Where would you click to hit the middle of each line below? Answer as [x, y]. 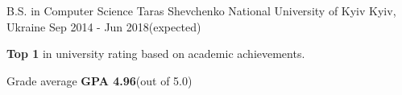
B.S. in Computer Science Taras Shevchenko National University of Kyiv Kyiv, [201, 10]
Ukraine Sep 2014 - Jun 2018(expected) [104, 26]
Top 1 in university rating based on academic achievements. [156, 54]
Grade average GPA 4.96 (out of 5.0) [99, 80]
